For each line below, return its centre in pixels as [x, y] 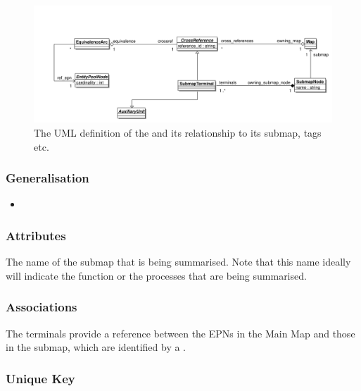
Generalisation [47, 178]
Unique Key [40, 378]
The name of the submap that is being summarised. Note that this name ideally [178, 262]
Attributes [36, 235]
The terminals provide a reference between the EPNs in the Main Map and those [180, 333]
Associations [42, 307]
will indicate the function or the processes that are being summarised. [156, 275]
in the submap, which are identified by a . [96, 347]
